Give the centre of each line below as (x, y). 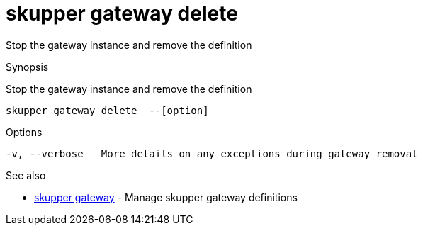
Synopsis (27, 67)
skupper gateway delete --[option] (107, 110)
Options (24, 132)
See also (26, 175)
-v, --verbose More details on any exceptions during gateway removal (212, 153)
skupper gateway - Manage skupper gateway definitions (166, 197)
